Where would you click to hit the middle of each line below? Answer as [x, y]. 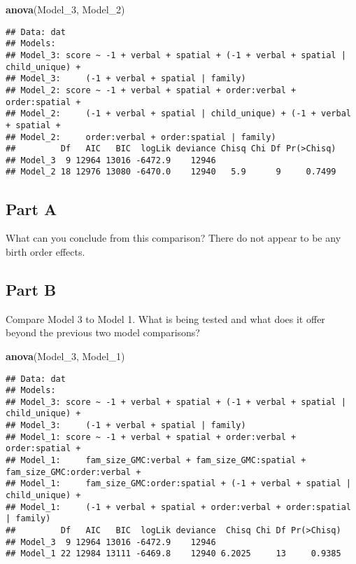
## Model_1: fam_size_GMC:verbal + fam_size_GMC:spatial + [156, 461]
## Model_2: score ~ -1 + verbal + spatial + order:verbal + [151, 90]
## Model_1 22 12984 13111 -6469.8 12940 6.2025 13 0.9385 [173, 554]
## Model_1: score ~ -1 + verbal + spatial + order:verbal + [151, 437]
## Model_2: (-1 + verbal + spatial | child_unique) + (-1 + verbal [178, 114]
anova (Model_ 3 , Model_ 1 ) [65, 356]
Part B [31, 289]
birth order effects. [45, 251]
